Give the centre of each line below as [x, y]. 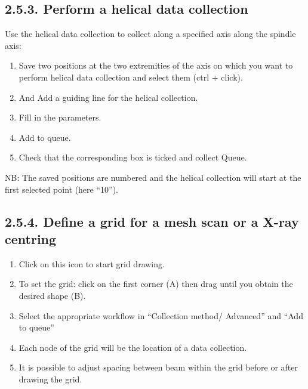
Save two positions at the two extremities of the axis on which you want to [156, 65]
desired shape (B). [52, 295]
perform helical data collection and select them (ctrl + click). [131, 77]
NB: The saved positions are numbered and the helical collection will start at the [153, 177]
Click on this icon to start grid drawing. [92, 263]
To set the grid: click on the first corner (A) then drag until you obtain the [156, 284]
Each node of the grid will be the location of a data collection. [133, 347]
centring [31, 238]
